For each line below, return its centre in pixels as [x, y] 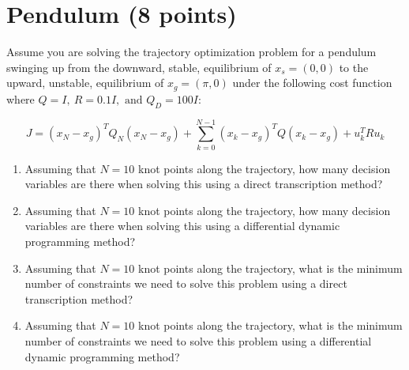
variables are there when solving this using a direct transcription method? [204, 184]
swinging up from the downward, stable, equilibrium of [139, 67]
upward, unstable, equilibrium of [85, 83]
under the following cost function [312, 83]
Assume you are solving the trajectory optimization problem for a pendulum [191, 52]
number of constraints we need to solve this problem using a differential [198, 341]
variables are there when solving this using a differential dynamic [182, 226]
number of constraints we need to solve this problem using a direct [186, 283]
